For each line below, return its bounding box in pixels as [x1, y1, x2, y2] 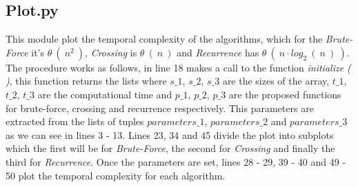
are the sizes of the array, [222, 74, 330, 88]
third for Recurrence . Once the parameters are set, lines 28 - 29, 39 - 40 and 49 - [6, 154, 346, 168]
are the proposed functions [228, 87, 341, 101]
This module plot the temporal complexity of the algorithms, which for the [6, 32, 323, 46]
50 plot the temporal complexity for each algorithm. [6, 168, 226, 182]
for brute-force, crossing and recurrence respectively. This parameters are [6, 100, 314, 115]
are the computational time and [37, 87, 172, 101]
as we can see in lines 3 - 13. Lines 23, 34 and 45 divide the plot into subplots [6, 127, 334, 142]
